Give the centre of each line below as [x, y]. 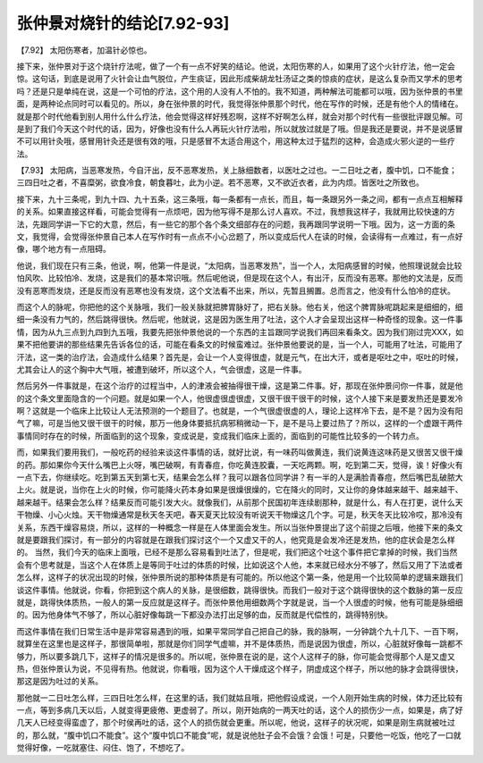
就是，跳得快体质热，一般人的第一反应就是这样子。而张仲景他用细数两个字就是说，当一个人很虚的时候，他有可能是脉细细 [240, 602]
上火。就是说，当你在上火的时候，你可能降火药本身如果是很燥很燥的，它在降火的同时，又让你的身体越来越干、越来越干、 [240, 490]
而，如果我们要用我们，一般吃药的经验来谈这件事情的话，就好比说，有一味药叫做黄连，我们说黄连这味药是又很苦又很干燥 [240, 452]
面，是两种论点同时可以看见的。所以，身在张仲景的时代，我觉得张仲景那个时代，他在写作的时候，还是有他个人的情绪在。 [240, 104]
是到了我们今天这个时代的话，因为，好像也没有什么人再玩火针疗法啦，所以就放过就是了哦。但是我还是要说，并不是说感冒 [240, 129]
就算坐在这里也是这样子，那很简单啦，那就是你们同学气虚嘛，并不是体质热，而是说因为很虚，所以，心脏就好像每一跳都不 [240, 644]
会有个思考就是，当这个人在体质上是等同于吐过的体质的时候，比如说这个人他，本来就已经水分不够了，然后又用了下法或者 [240, 565]
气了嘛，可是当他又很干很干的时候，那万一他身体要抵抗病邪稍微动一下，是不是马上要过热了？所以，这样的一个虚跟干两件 [240, 423]
